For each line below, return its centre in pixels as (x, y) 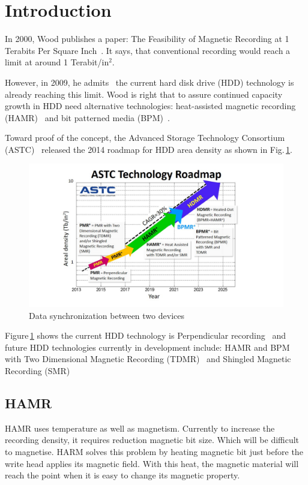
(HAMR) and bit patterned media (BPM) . (87, 117)
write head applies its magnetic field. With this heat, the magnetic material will (152, 463)
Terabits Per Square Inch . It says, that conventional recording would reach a (148, 50)
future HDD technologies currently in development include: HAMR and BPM (147, 347)
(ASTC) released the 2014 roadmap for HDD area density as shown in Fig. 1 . (149, 149)
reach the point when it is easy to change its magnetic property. (122, 475)
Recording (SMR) (38, 370)
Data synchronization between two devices (107, 315)
